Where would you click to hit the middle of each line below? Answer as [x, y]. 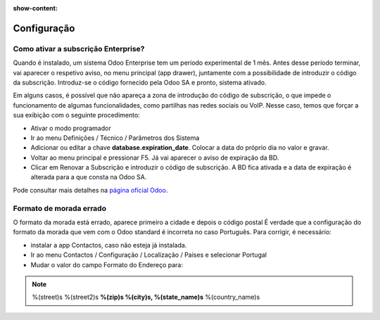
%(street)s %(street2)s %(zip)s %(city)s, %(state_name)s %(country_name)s [146, 297]
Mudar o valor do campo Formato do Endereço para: [107, 264]
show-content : [35, 8]
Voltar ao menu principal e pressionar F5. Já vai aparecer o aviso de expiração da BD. [155, 158]
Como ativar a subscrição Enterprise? [79, 49]
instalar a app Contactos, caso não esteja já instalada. [109, 245]
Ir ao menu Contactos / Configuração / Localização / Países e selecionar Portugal [149, 255]
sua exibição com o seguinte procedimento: [76, 115]
